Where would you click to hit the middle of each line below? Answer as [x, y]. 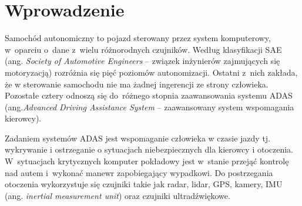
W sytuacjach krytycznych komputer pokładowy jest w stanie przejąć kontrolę [147, 161]
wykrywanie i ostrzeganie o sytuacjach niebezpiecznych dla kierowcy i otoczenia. [149, 149]
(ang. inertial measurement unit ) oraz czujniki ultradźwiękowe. [118, 195]
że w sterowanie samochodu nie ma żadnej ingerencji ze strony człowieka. [137, 84]
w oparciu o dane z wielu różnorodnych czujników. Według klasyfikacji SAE [143, 49]
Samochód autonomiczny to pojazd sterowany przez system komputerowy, [138, 38]
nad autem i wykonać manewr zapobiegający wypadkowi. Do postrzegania [139, 172]
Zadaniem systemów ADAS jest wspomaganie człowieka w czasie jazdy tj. [138, 138]
